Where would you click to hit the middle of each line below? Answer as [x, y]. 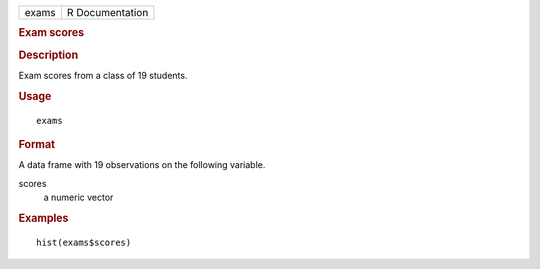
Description [48, 55]
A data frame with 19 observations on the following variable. [142, 165]
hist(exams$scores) [84, 242]
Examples [43, 218]
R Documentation [107, 12]
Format [36, 144]
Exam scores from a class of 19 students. [103, 75]
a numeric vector [78, 197]
